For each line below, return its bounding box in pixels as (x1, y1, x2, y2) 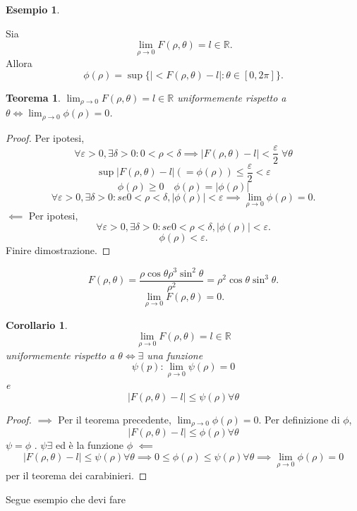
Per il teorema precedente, (58, 412, 171, 427)
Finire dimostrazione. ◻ (6, 243, 111, 258)
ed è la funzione (55, 438, 123, 452)
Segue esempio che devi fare (6, 491, 126, 506)
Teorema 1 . (6, 90, 61, 104)
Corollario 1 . (6, 317, 68, 332)
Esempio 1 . (6, 2, 60, 16)
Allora (6, 56, 32, 71)
